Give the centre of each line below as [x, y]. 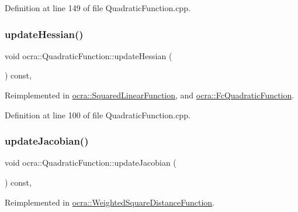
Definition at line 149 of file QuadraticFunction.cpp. [98, 8]
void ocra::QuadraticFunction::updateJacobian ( [91, 163]
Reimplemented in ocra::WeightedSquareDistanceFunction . [110, 202]
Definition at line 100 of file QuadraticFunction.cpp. [98, 114]
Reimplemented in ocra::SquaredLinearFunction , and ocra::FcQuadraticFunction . [150, 95]
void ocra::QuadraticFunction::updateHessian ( [89, 55]
